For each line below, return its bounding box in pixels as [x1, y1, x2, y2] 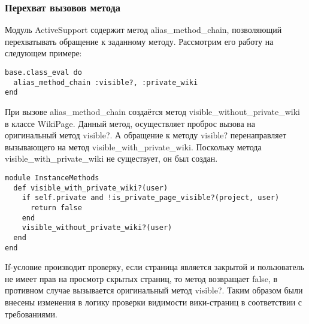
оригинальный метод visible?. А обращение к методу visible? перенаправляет [5, 129, 287, 141]
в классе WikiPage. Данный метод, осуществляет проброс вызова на [5, 117, 256, 129]
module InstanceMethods [5, 173, 99, 182]
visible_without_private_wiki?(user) [22, 223, 172, 232]
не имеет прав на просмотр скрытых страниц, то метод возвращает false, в [5, 272, 278, 284]
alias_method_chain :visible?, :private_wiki [13, 78, 198, 87]
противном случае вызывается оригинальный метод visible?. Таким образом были [5, 284, 303, 296]
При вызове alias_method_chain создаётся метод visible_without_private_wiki [5, 105, 300, 117]
